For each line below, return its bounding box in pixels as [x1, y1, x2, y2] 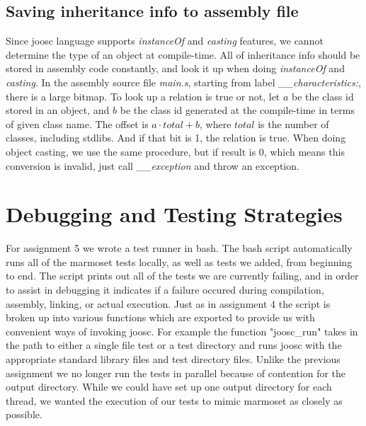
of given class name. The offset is [6, 116, 149, 131]
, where [199, 116, 231, 131]
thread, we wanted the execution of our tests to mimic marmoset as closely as [6, 393, 343, 408]
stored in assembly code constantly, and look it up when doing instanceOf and [6, 61, 345, 76]
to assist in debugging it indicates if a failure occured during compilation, [6, 282, 324, 297]
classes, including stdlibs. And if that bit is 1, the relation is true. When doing [6, 130, 346, 145]
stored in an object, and [6, 103, 110, 117]
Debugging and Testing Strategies [6, 200, 343, 229]
